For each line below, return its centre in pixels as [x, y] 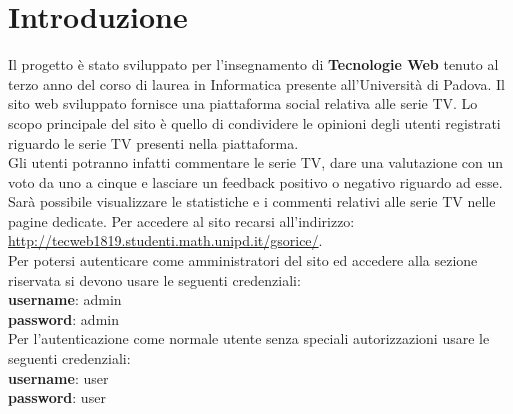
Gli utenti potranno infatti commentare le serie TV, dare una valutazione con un [256, 162]
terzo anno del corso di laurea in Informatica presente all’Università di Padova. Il [256, 83]
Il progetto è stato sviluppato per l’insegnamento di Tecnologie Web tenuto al [253, 64]
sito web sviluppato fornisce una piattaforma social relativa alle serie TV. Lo [243, 103]
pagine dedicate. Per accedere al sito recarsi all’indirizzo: [181, 220]
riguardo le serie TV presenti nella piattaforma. [153, 142]
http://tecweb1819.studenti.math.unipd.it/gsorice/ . [165, 240]
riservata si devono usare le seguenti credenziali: [154, 279]
